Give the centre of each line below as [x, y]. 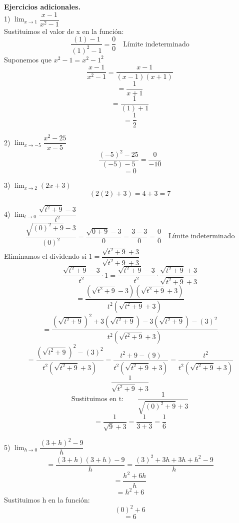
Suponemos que [28, 59]
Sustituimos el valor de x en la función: [64, 31]
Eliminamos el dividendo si [45, 256]
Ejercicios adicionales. [42, 6]
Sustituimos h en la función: [47, 500]
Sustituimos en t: [97, 399]
